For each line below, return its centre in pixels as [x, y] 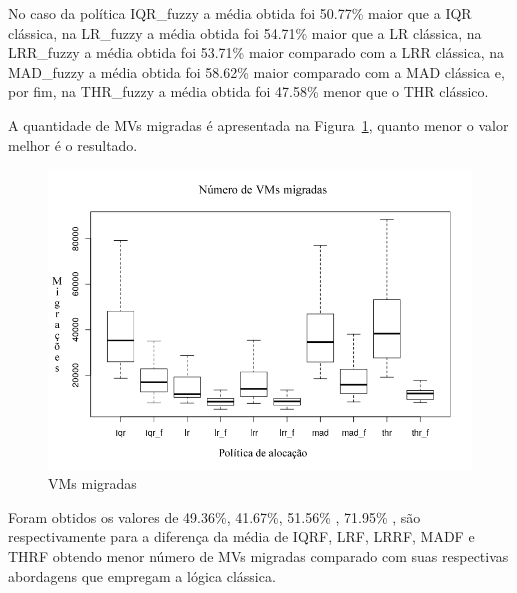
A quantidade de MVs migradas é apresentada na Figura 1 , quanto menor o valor [258, 124]
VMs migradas [92, 483]
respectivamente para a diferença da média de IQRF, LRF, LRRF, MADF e [241, 536]
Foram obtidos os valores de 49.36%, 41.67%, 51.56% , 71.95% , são [214, 516]
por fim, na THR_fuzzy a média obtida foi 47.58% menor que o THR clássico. [248, 91]
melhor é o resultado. [73, 144]
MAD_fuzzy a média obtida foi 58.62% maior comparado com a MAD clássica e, [256, 71]
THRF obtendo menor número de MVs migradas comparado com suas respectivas [258, 555]
